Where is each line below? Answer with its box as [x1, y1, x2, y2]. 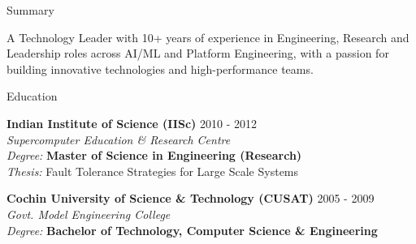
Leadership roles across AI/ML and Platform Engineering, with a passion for [6, 45, 389, 62]
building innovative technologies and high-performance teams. [6, 60, 314, 77]
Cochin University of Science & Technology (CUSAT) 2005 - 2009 [6, 190, 375, 207]
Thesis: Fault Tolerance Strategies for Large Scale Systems [6, 162, 299, 179]
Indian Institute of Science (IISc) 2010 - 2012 [6, 114, 257, 131]
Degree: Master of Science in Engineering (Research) [6, 147, 302, 164]
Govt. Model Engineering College [6, 205, 171, 222]
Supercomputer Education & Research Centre [6, 131, 231, 148]
